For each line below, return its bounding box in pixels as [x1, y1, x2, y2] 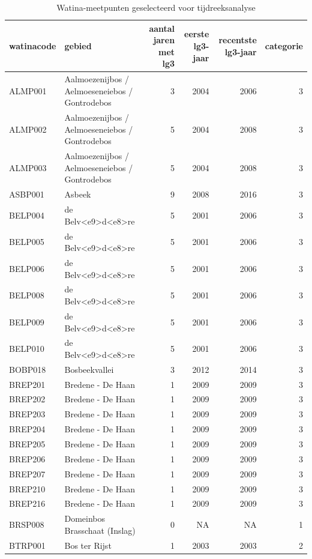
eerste [184, 28, 209, 40]
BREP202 [9, 393, 46, 405]
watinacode [9, 39, 56, 52]
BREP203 [9, 408, 46, 420]
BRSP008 [9, 518, 44, 531]
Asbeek [64, 188, 91, 201]
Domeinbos [64, 512, 106, 525]
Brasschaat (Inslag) [64, 524, 136, 536]
